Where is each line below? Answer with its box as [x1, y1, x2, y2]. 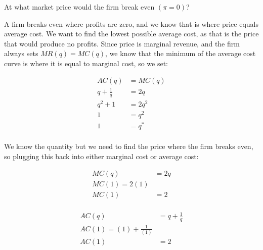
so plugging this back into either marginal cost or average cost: [4, 151, 199, 161]
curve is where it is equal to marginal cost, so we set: [4, 58, 168, 68]
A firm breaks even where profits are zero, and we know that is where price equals [4, 18, 259, 29]
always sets [4, 48, 38, 59]
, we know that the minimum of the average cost [105, 48, 256, 59]
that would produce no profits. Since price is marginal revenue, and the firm [4, 38, 240, 48]
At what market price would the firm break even [4, 2, 155, 12]
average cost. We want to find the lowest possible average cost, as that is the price [4, 28, 259, 39]
